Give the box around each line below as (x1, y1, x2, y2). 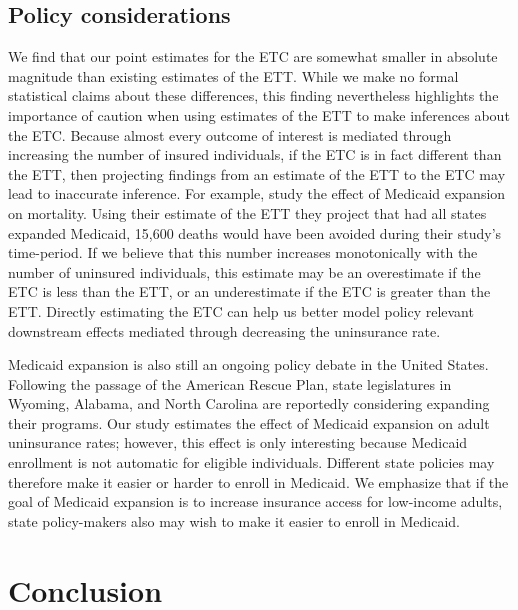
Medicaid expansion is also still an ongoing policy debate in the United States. (8, 354, 489, 375)
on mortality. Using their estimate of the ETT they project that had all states (8, 202, 487, 223)
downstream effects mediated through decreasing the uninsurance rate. (8, 320, 441, 341)
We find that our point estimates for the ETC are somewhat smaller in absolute (8, 46, 498, 67)
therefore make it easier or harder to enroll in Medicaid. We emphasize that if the (8, 471, 509, 492)
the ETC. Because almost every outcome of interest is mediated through (8, 124, 452, 145)
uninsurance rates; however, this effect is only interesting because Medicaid (8, 432, 468, 453)
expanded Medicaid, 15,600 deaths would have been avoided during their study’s (8, 222, 502, 243)
